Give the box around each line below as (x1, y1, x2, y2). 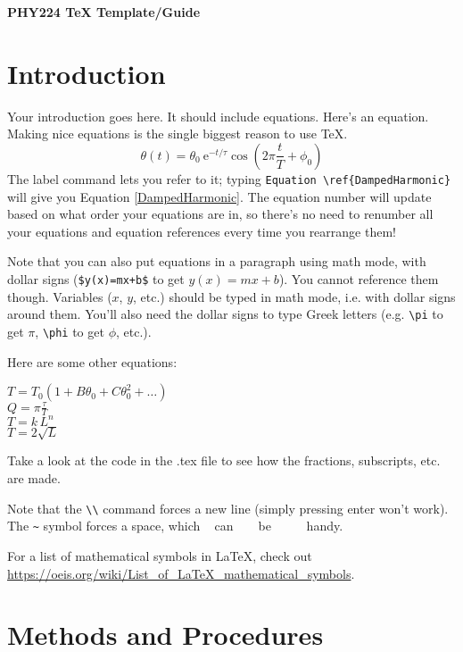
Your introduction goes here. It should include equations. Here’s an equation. (7, 106, 429, 125)
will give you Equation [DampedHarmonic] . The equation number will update (7, 187, 432, 205)
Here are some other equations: (7, 352, 178, 371)
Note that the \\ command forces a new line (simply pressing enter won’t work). (7, 498, 449, 517)
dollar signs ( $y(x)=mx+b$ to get (7, 269, 185, 288)
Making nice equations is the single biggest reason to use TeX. (7, 124, 348, 143)
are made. (7, 469, 61, 488)
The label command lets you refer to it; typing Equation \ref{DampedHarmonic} (7, 169, 451, 188)
